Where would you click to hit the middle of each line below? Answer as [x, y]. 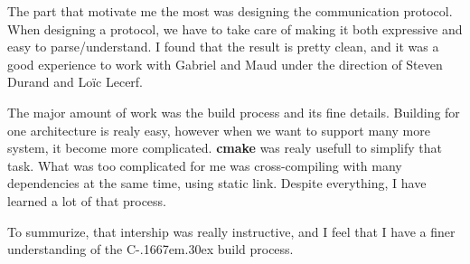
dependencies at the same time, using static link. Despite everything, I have [217, 183]
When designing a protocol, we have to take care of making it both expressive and [235, 28]
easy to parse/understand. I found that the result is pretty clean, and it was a [223, 47]
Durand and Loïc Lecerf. [75, 82]
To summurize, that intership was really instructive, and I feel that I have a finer [231, 231]
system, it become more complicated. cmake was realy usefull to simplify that [225, 148]
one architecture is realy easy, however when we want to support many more [219, 130]
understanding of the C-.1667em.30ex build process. [150, 249]
